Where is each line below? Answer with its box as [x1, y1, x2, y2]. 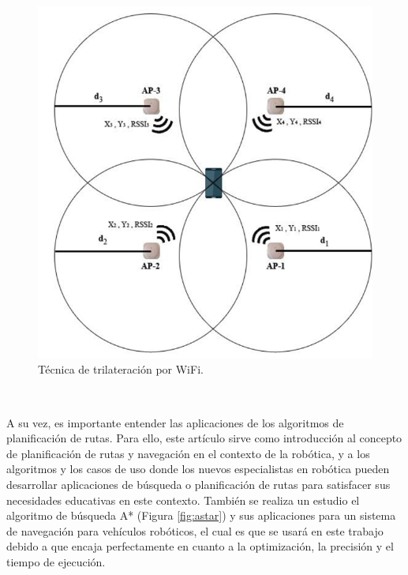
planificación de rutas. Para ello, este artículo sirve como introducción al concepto [6, 430, 402, 446]
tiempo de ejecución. [6, 553, 106, 569]
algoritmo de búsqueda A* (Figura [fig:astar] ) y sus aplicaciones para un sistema [6, 507, 396, 524]
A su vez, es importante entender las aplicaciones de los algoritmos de [6, 414, 344, 430]
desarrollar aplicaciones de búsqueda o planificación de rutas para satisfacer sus [6, 475, 391, 492]
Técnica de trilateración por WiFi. [38, 361, 204, 378]
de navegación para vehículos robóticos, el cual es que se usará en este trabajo [6, 522, 384, 539]
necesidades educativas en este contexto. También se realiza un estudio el [6, 491, 360, 508]
